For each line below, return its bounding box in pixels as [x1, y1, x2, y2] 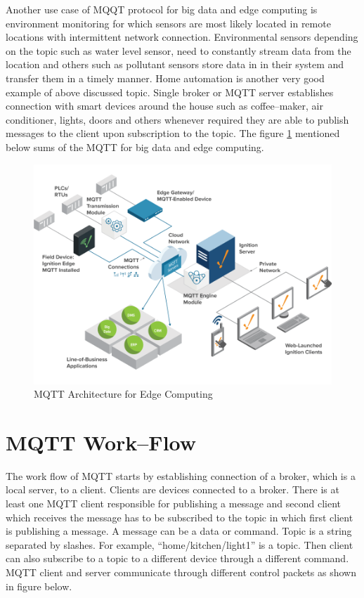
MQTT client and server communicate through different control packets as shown [6, 564, 357, 579]
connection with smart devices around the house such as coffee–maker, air [6, 98, 323, 113]
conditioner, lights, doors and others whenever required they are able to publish [6, 112, 349, 126]
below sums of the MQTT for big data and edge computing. [6, 139, 264, 154]
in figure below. [6, 578, 72, 593]
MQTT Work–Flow [6, 427, 197, 456]
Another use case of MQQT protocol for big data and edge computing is [6, 2, 318, 16]
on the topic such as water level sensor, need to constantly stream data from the [6, 43, 351, 58]
